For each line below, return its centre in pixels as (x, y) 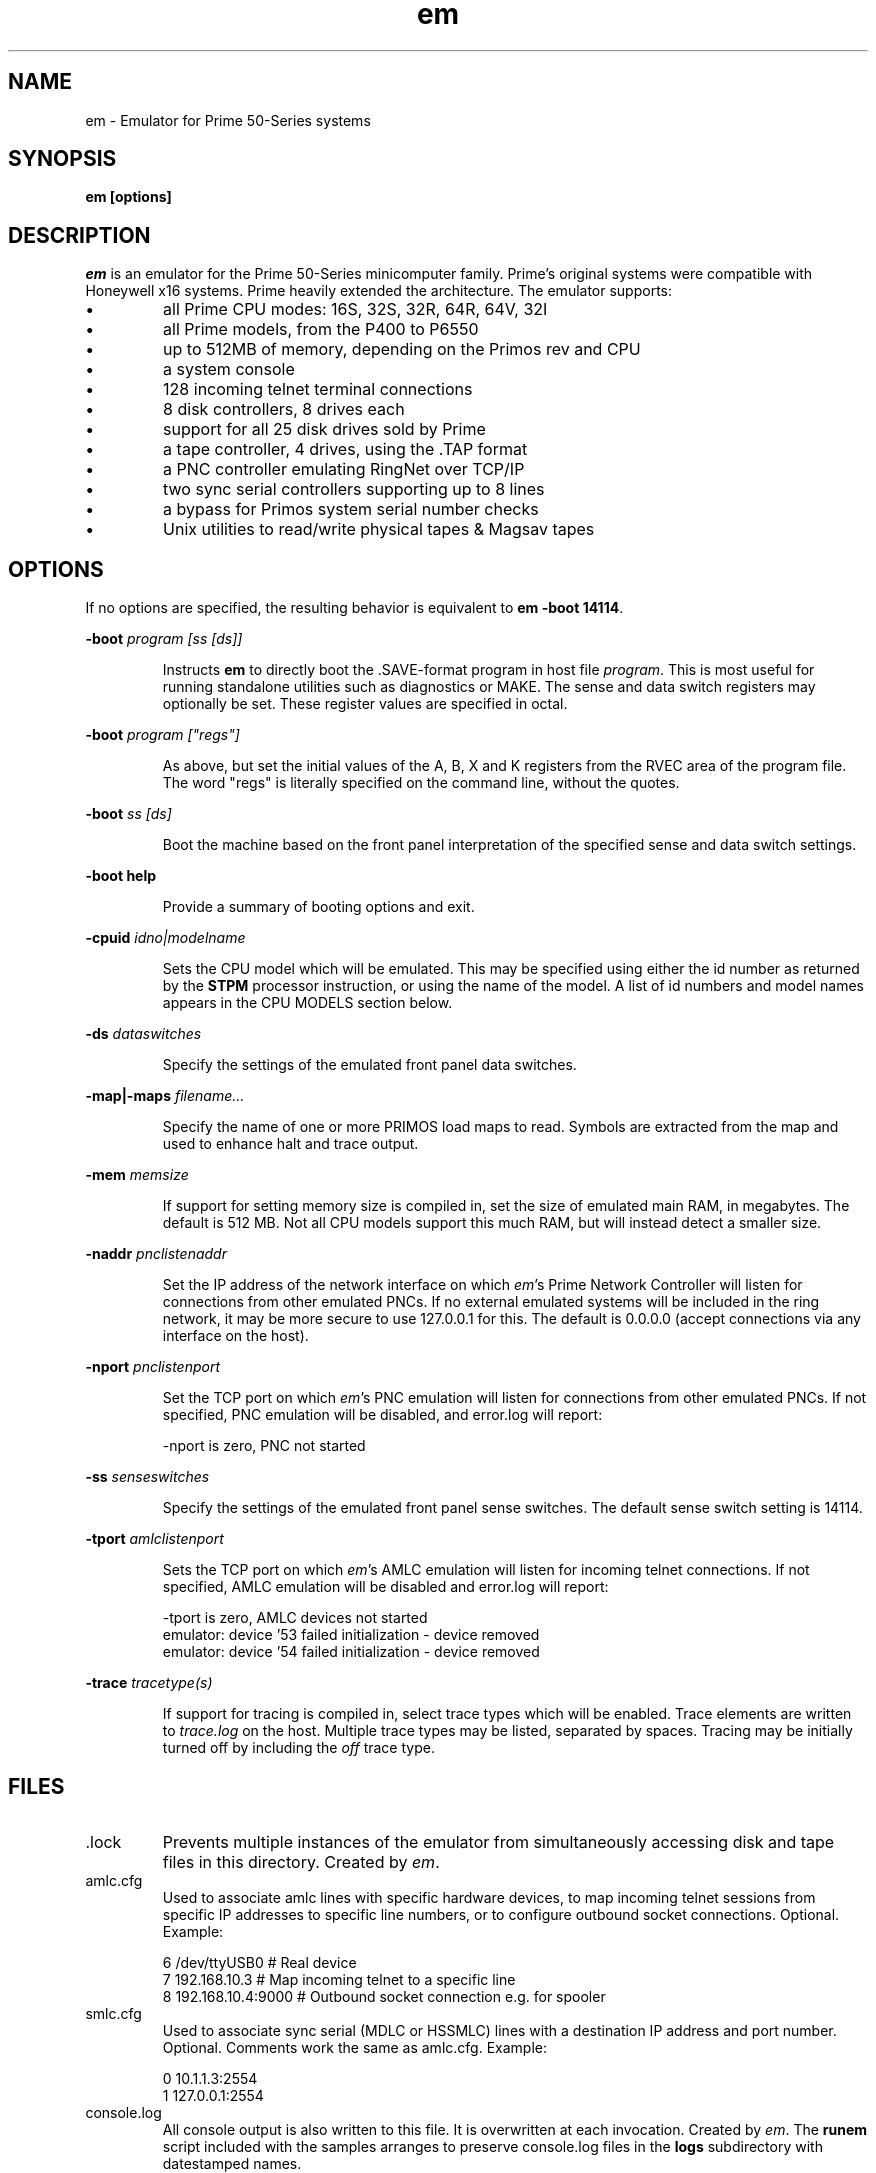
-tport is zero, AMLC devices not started (295, 1618)
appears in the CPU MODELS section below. (307, 1003)
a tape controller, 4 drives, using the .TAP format (345, 449)
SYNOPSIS (62, 159)
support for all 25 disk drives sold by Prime (324, 429)
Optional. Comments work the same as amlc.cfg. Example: (354, 2047)
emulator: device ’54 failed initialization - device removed (351, 1652)
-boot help (121, 876)
